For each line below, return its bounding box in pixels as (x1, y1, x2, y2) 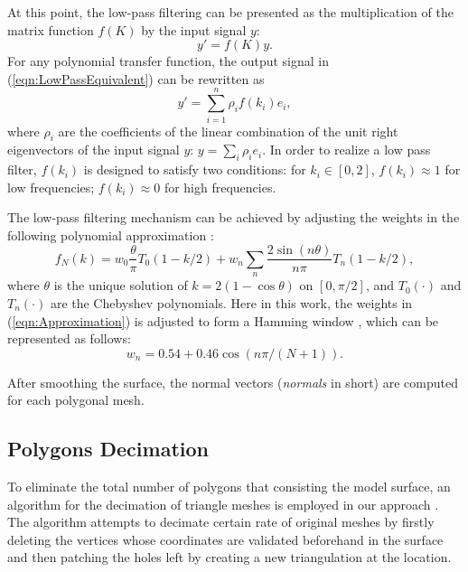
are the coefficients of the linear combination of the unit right (58, 121, 398, 140)
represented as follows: (7, 329, 131, 348)
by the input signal (141, 20, 247, 39)
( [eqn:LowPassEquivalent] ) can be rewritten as (7, 69, 265, 88)
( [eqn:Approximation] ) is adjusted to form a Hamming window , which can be (7, 311, 439, 330)
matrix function (7, 20, 94, 39)
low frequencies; (7, 177, 95, 196)
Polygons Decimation (7, 435, 209, 463)
